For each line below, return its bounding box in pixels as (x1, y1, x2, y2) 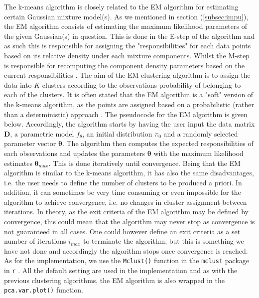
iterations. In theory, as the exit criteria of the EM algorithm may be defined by (4, 206, 249, 217)
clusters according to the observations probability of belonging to (42, 79, 241, 90)
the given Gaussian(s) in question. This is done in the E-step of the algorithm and (4, 30, 255, 41)
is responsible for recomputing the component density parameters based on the (4, 60, 245, 70)
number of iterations (4, 236, 66, 246)
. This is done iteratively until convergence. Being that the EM (48, 157, 241, 168)
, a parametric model (10, 128, 74, 139)
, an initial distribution (82, 128, 152, 139)
